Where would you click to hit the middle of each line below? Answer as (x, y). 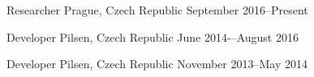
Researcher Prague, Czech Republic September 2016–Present (157, 10)
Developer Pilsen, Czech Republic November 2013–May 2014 (157, 64)
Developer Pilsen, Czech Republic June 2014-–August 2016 (153, 36)
